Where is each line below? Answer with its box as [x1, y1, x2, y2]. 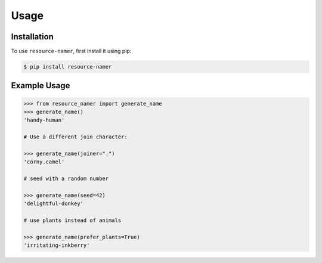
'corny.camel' [23, 159, 65, 165]
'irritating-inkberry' [23, 242, 90, 249]
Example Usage [11, 81, 70, 91]
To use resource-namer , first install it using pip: [11, 48, 132, 55]
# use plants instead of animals [23, 217, 122, 224]
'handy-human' [23, 117, 65, 123]
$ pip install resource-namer [23, 63, 112, 70]
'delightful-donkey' [23, 200, 83, 207]
